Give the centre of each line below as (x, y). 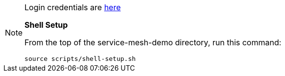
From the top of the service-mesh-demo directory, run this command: (153, 42)
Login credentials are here (73, 7)
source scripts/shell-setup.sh (80, 59)
